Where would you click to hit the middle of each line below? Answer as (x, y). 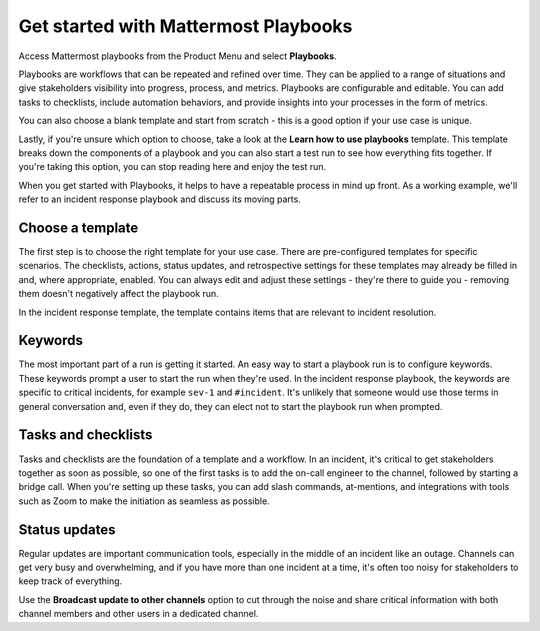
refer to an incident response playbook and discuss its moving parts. (160, 199)
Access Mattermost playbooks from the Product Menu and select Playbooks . (177, 56)
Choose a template (78, 227)
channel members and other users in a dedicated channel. (138, 614)
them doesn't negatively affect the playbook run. (118, 294)
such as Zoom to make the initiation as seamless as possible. (144, 501)
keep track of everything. (70, 581)
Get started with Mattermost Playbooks (185, 26)
